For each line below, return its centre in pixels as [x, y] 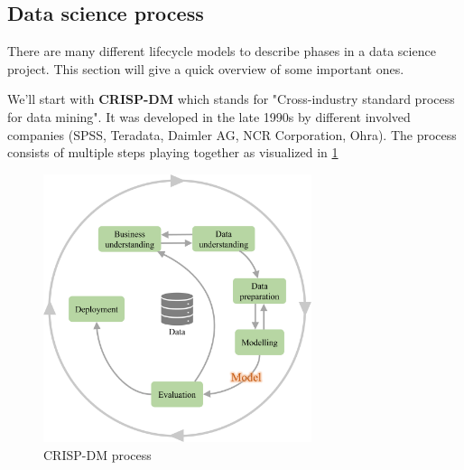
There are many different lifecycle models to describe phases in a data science [222, 51]
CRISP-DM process [97, 454]
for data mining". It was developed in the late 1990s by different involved [209, 116]
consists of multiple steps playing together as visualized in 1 [173, 152]
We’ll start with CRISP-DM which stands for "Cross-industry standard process [231, 99]
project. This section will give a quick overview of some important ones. [206, 68]
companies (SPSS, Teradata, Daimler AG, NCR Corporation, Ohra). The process [232, 134]
